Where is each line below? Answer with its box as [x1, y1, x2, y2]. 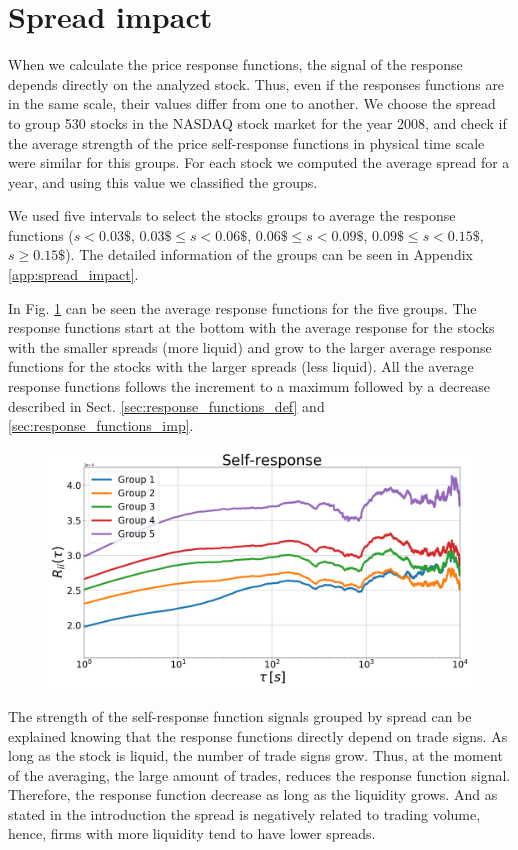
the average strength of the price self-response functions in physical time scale [8, 132, 485, 153]
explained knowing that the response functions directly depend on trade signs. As [8, 725, 508, 746]
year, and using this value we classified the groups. [8, 171, 318, 192]
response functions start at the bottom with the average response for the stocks [8, 317, 495, 338]
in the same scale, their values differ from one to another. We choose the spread [8, 93, 496, 114]
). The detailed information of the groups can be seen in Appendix [65, 244, 473, 265]
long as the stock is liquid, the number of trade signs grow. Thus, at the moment [8, 745, 503, 766]
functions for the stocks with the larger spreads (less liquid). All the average [8, 356, 474, 377]
